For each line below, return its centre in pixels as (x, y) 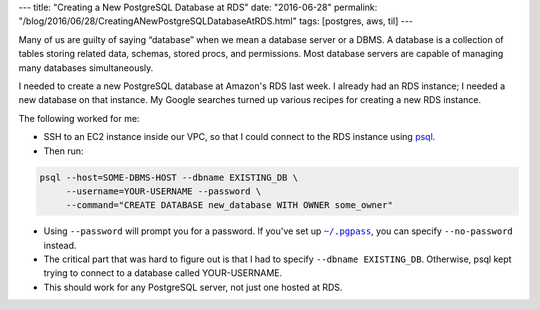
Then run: (63, 151)
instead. (60, 245)
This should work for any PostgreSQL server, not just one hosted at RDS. (193, 287)
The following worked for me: (79, 118)
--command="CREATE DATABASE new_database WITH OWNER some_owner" (229, 205)
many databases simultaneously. (86, 67)
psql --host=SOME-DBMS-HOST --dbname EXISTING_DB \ (169, 177)
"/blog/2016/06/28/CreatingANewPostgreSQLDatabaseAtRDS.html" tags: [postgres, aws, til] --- (216, 21)
